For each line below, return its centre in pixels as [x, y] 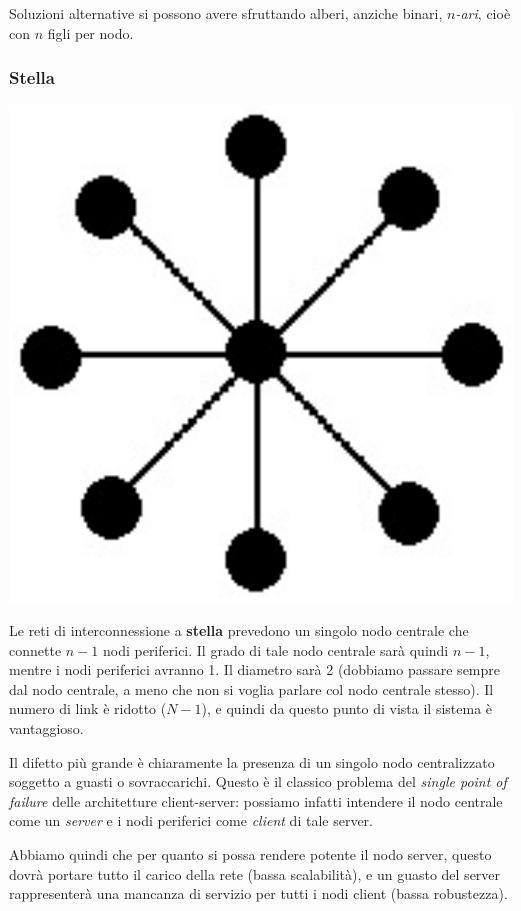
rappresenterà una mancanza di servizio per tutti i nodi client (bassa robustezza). [258, 893]
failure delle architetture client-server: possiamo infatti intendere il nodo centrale [256, 800]
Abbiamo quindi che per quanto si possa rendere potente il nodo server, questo [250, 854]
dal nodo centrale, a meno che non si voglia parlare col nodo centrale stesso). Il [251, 688]
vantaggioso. [46, 728]
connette [35, 649]
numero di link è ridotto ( [88, 708]
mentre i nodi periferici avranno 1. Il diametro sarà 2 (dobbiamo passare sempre [255, 669]
